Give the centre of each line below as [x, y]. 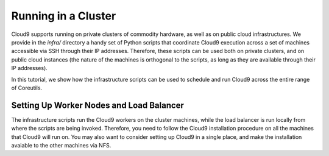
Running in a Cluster [64, 16]
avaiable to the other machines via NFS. [61, 145]
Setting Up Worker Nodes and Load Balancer [97, 105]
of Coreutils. [27, 88]
